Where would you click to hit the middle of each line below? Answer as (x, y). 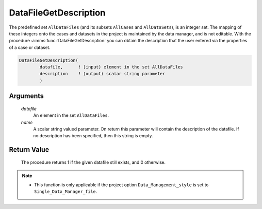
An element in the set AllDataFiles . (71, 115)
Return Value (29, 150)
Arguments (26, 96)
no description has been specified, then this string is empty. (93, 136)
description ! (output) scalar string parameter (102, 74)
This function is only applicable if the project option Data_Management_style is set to (121, 185)
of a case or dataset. (30, 47)
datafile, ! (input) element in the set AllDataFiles (111, 67)
